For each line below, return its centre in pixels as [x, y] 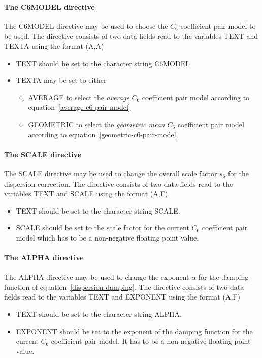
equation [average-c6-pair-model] [79, 107]
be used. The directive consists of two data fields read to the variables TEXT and [131, 36]
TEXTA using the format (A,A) [54, 46]
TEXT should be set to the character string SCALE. [98, 210]
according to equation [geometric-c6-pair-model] [103, 134]
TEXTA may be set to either [61, 80]
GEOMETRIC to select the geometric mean [96, 124]
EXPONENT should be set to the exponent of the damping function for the [134, 331]
